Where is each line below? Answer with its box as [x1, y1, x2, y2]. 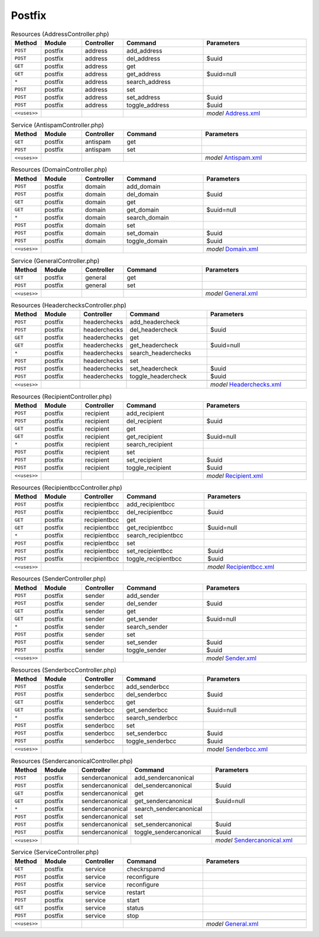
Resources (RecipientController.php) [11, 392, 112, 401]
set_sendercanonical [134, 820, 192, 829]
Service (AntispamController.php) [11, 121, 105, 130]
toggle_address [126, 101, 170, 109]
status [126, 903, 144, 912]
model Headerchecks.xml [210, 381, 282, 389]
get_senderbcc [126, 706, 168, 714]
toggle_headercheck [129, 372, 187, 381]
